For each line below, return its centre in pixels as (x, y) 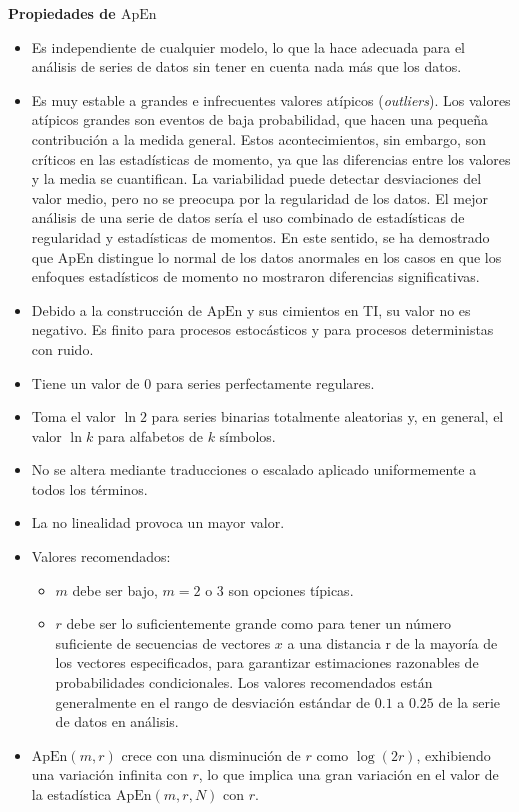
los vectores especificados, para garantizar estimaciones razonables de (267, 662)
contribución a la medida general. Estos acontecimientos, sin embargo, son (258, 138)
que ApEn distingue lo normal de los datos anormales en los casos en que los (266, 256)
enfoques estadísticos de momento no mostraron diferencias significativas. (255, 276)
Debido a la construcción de (117, 309)
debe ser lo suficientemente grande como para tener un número (259, 623)
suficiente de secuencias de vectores (163, 642)
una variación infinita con (109, 774)
